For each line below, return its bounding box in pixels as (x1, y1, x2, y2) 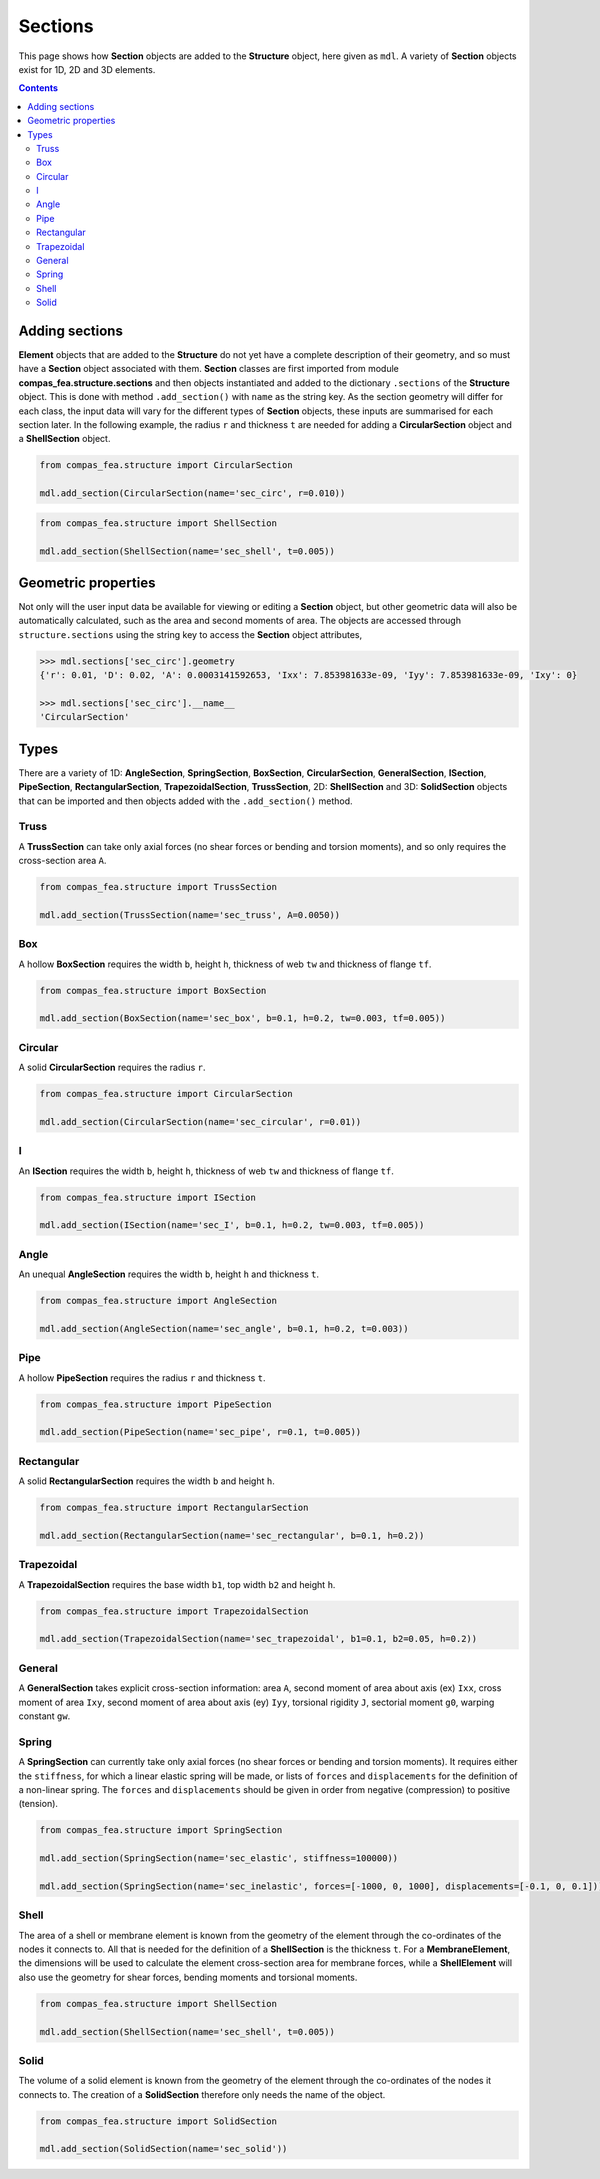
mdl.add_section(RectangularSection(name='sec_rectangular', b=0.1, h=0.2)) (39, 1530, 425, 1541)
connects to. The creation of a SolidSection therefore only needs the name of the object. (18, 2088, 386, 2100)
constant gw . (18, 1710, 71, 1722)
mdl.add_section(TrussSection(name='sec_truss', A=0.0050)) (39, 909, 341, 920)
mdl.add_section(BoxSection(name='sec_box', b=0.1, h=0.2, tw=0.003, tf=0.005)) (39, 1013, 446, 1024)
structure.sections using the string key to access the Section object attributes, (18, 628, 363, 640)
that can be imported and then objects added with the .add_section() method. (18, 795, 354, 807)
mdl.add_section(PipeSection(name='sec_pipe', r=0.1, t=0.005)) (39, 1426, 362, 1438)
